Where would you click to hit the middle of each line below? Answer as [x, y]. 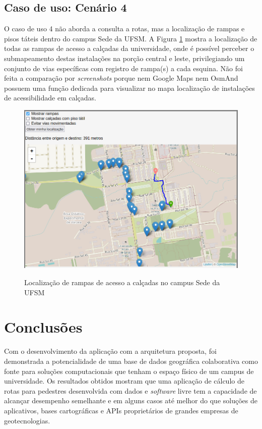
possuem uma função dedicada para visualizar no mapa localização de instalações [129, 88]
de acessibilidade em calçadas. [50, 98]
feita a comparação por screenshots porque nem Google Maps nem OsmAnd [121, 78]
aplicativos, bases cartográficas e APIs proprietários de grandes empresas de [121, 410]
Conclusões [43, 327]
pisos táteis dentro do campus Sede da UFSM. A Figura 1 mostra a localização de [131, 38]
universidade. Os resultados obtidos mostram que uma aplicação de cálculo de [124, 381]
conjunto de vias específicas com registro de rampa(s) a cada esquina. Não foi [123, 68]
